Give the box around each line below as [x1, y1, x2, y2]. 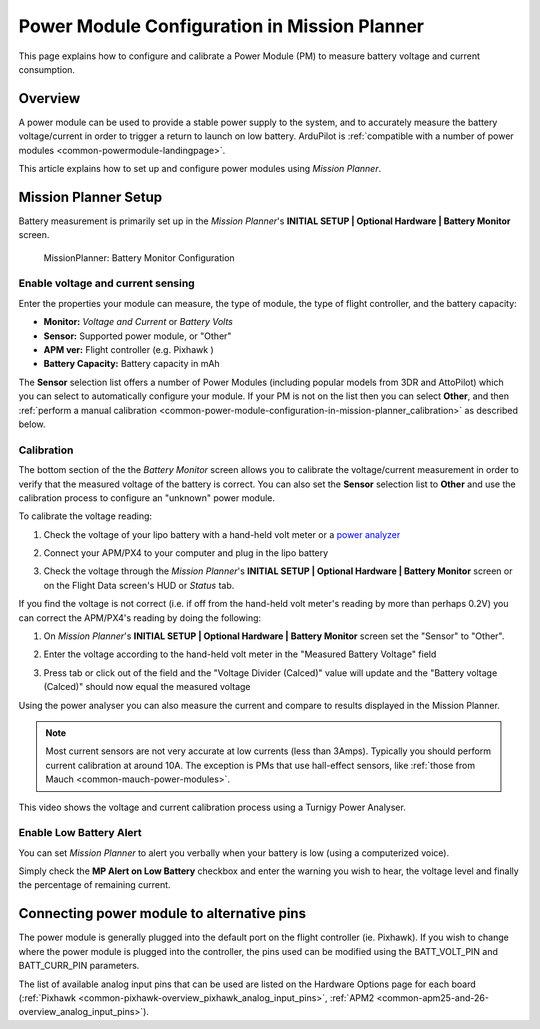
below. [18, 418, 46, 430]
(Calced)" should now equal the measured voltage [43, 681, 251, 693]
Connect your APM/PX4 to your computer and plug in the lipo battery [43, 547, 329, 559]
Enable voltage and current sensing [18, 276, 195, 290]
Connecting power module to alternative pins [18, 905, 307, 922]
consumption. [18, 63, 75, 75]
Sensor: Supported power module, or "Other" [43, 330, 232, 342]
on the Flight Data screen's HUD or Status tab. [43, 579, 235, 591]
